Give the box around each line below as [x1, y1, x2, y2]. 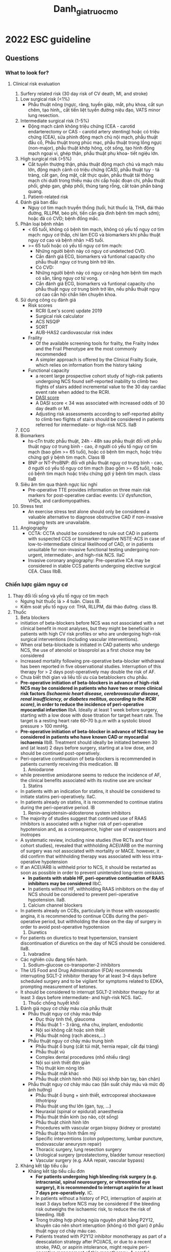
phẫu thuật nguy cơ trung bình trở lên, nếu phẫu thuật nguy [35, 286, 160, 292]
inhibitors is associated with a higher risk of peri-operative [20, 820, 143, 826]
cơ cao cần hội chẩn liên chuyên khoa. [35, 292, 117, 298]
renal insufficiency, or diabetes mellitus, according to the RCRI [20, 696, 157, 702]
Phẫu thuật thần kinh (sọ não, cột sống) [35, 1114, 119, 1120]
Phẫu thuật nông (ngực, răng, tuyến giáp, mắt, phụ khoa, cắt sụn [28, 102, 164, 108]
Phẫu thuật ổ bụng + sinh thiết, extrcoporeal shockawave [35, 1092, 156, 1098]
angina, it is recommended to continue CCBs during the [20, 913, 137, 919]
